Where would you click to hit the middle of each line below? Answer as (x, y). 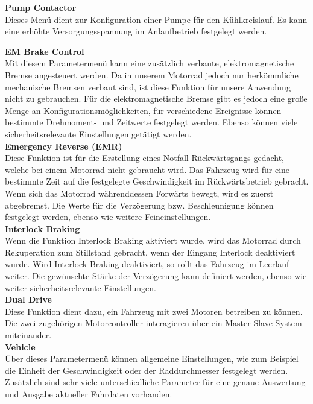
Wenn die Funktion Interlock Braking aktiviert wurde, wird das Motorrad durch (153, 240)
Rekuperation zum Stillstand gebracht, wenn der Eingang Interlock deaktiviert (150, 252)
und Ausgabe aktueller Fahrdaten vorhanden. (89, 394)
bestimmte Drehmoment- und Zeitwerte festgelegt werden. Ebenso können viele (151, 122)
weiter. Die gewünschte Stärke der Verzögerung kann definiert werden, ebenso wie (156, 276)
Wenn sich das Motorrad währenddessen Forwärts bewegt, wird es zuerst (139, 193)
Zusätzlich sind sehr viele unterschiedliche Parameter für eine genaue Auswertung (155, 382)
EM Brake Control (45, 51)
